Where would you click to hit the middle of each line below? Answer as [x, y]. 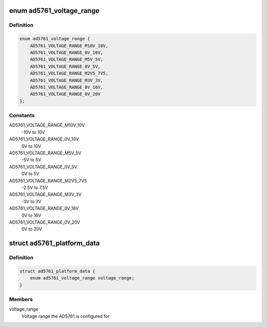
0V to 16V [31, 215]
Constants [22, 115]
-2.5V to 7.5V [35, 187]
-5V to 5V [31, 160]
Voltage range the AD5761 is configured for [66, 316]
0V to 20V [32, 229]
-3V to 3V [31, 201]
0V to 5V [30, 174]
